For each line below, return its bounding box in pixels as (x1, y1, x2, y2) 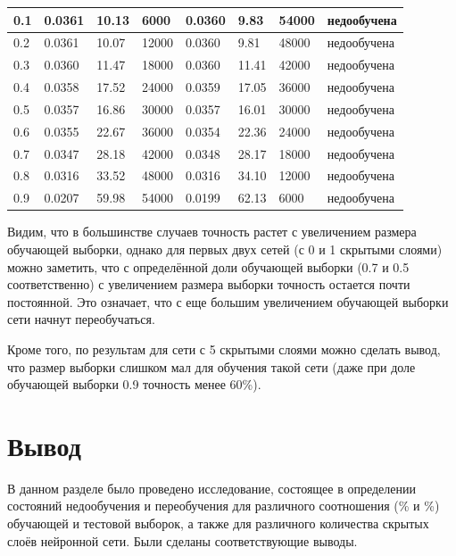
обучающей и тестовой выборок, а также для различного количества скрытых (7, 514, 429, 532)
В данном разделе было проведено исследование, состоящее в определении (7, 478, 416, 497)
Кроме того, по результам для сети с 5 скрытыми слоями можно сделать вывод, (7, 339, 441, 358)
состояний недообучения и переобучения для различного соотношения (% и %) (7, 496, 440, 515)
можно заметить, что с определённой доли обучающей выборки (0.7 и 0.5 (7, 257, 410, 276)
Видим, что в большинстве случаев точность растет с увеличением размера (7, 222, 417, 241)
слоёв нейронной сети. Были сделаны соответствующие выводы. (7, 531, 358, 550)
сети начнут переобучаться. (7, 310, 155, 328)
